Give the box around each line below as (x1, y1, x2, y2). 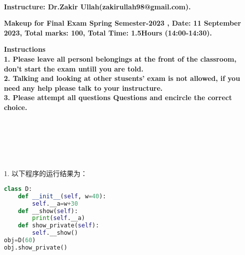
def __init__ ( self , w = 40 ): (18, 192, 106, 200)
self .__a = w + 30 (32, 200, 78, 207)
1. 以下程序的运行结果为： (4, 168, 88, 179)
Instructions (4, 44, 46, 54)
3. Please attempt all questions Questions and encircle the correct (4, 92, 232, 103)
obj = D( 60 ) (4, 237, 36, 244)
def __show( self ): (18, 207, 78, 215)
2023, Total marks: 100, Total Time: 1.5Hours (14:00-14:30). (4, 27, 212, 37)
